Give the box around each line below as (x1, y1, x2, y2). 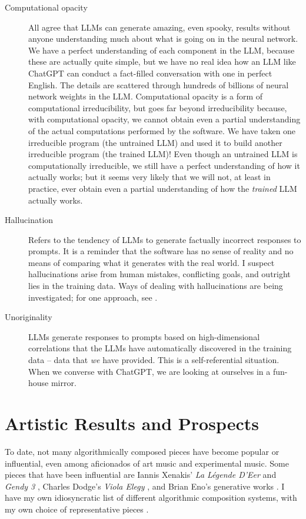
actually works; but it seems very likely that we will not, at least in (28, 171, 271, 183)
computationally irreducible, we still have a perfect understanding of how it (28, 159, 300, 171)
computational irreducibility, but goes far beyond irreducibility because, (28, 101, 287, 114)
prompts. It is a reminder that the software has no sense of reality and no (28, 245, 294, 257)
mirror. (51, 377, 76, 389)
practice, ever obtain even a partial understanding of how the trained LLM (28, 182, 297, 194)
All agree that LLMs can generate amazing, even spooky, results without (28, 21, 291, 33)
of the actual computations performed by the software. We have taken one (28, 124, 296, 137)
